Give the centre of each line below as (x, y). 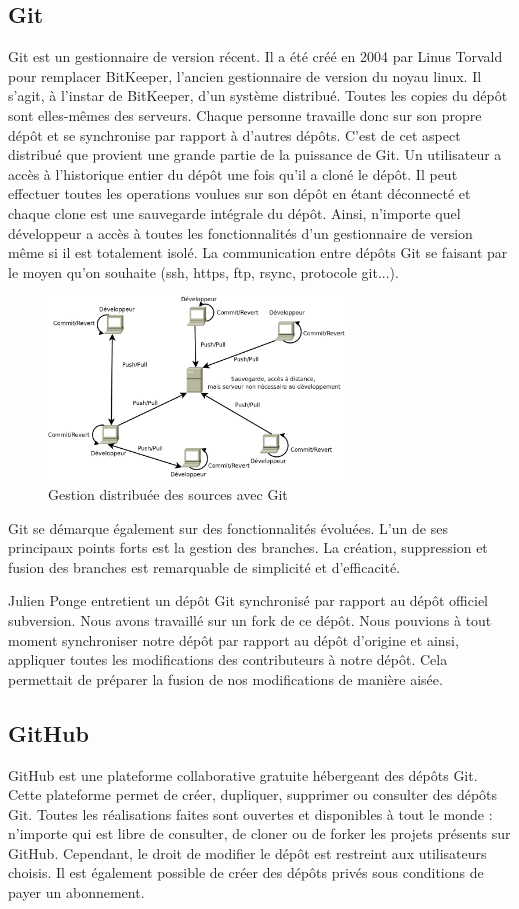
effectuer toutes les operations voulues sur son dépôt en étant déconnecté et (239, 193)
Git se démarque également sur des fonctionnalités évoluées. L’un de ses (228, 527)
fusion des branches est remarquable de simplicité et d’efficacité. (204, 566)
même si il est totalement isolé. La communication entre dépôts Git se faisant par (258, 252)
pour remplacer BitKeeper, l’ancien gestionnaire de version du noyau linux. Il (245, 75)
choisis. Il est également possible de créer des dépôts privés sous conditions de (246, 872)
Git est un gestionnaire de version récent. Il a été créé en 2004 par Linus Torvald (255, 56)
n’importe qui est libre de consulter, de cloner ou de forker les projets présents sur (259, 833)
